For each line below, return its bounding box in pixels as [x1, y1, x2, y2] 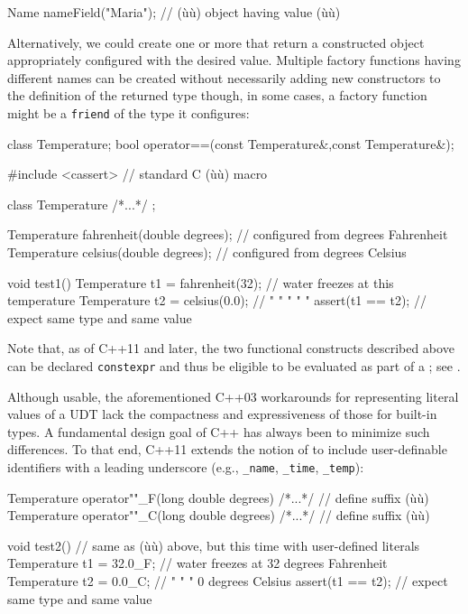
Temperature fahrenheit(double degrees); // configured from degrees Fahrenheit [7, 225, 448, 244]
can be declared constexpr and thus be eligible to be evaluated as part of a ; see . [7, 356, 461, 375]
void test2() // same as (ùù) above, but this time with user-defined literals [7, 535, 420, 554]
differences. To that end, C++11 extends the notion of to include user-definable [7, 440, 447, 459]
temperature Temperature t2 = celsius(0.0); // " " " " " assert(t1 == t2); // [7, 291, 427, 310]
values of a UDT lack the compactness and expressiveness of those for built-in [7, 405, 437, 423]
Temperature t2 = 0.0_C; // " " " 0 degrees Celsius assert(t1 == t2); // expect [7, 572, 448, 591]
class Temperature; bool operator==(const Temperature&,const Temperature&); [7, 134, 454, 153]
